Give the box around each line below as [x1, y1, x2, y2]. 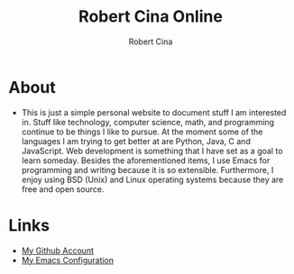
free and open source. [21, 183, 105, 195]
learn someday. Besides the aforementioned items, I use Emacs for [21, 155, 271, 166]
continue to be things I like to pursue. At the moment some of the [21, 126, 263, 137]
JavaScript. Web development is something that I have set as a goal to [21, 145, 283, 156]
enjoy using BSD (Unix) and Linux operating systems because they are [21, 174, 284, 185]
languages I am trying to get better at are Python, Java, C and [21, 135, 252, 146]
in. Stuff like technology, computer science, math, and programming [21, 116, 275, 127]
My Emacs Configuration [21, 254, 115, 265]
